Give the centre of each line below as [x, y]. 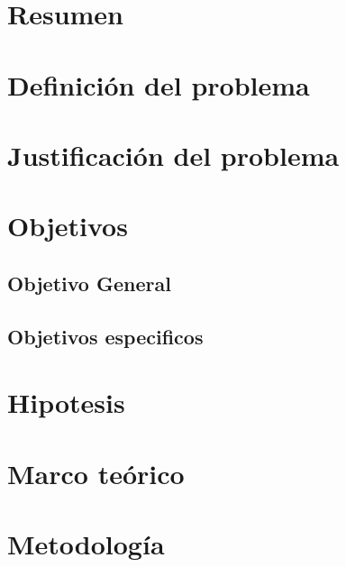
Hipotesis [66, 402]
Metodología [86, 544]
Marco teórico [96, 473]
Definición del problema [159, 84]
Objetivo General [89, 283]
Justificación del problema [173, 155]
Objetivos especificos [105, 336]
